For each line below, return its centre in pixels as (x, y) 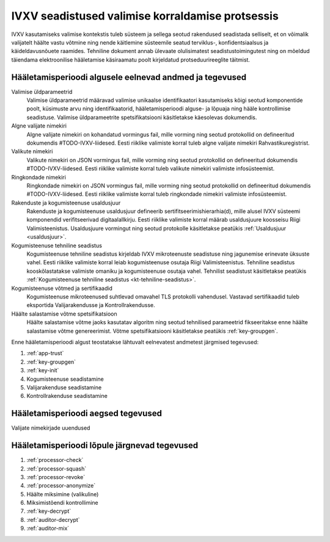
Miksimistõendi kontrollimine (63, 503)
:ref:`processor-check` (55, 460)
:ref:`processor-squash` (57, 468)
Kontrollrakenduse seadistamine (67, 396)
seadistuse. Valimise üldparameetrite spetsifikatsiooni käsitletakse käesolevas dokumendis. (142, 117)
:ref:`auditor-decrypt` (53, 519)
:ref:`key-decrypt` (49, 511)
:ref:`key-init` (43, 370)
